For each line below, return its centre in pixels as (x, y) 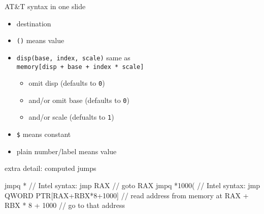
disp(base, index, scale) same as (73, 57)
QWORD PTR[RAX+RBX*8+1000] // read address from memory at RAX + (127, 195)
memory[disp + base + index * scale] (80, 67)
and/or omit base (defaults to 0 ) (79, 100)
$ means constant (44, 134)
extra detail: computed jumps (51, 168)
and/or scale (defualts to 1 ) (71, 117)
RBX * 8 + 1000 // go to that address (65, 205)
